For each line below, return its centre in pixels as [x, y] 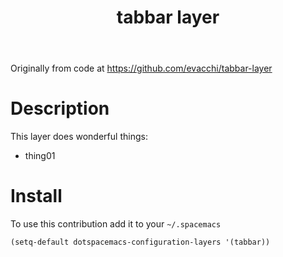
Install [36, 196]
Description [60, 108]
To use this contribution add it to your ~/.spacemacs [116, 224]
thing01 [40, 156]
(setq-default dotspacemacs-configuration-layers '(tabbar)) [140, 242]
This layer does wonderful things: [79, 137]
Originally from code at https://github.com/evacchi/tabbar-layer [141, 68]
